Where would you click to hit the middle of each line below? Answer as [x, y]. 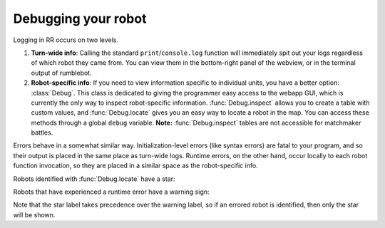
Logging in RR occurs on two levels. [66, 40]
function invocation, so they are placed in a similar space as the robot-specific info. [135, 166]
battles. [42, 133]
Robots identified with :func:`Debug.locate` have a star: [94, 179]
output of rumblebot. [61, 73]
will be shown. [34, 214]
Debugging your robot [80, 19]
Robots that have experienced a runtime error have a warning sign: [111, 192]
